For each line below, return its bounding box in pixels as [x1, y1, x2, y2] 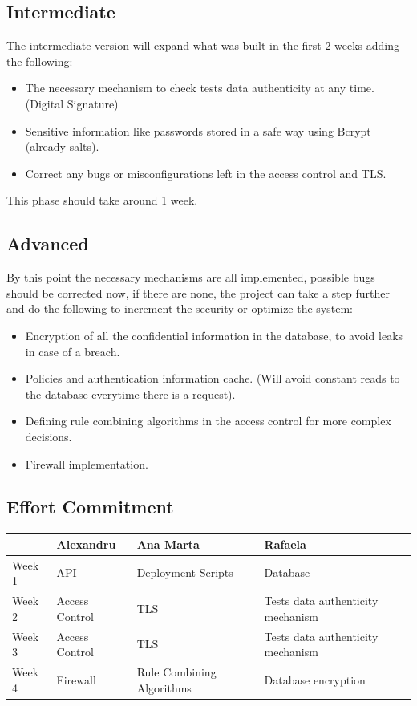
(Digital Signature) [25, 95, 119, 112]
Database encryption [264, 671, 366, 688]
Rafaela [264, 535, 306, 552]
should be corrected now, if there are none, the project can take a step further [6, 284, 390, 301]
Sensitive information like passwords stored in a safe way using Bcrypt [25, 122, 371, 139]
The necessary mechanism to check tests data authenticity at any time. [25, 79, 374, 96]
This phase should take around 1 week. [6, 192, 198, 209]
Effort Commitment [6, 494, 174, 519]
